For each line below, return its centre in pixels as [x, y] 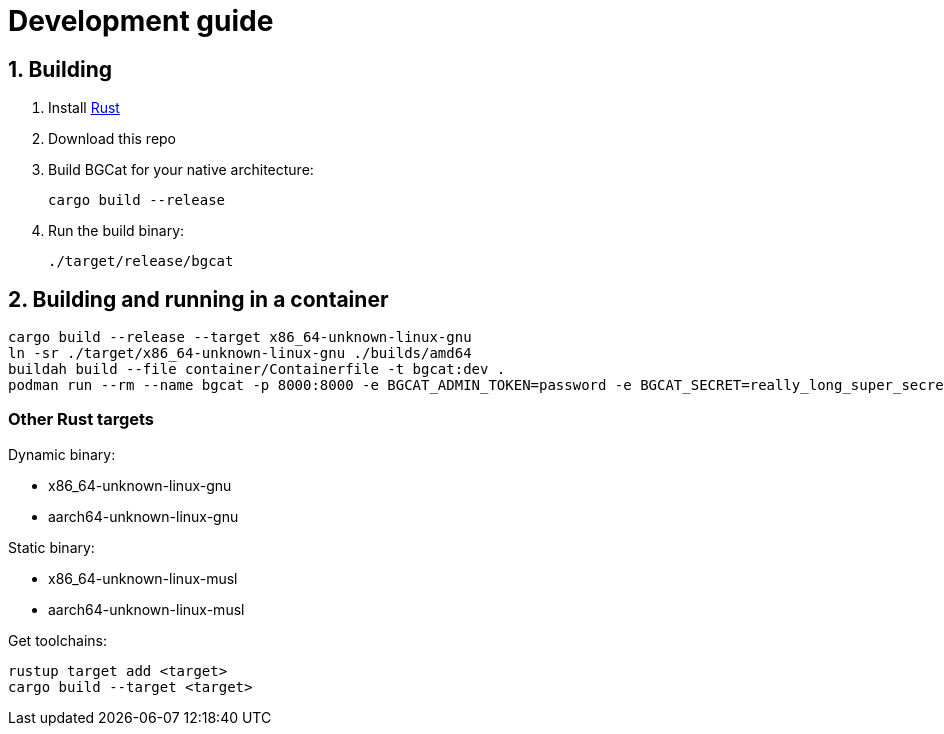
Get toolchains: [57, 640]
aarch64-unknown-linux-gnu [143, 516]
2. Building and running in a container [198, 299]
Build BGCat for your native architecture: [181, 170]
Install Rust [84, 108]
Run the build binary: [116, 231]
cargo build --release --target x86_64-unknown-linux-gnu [240, 337]
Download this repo [112, 139]
